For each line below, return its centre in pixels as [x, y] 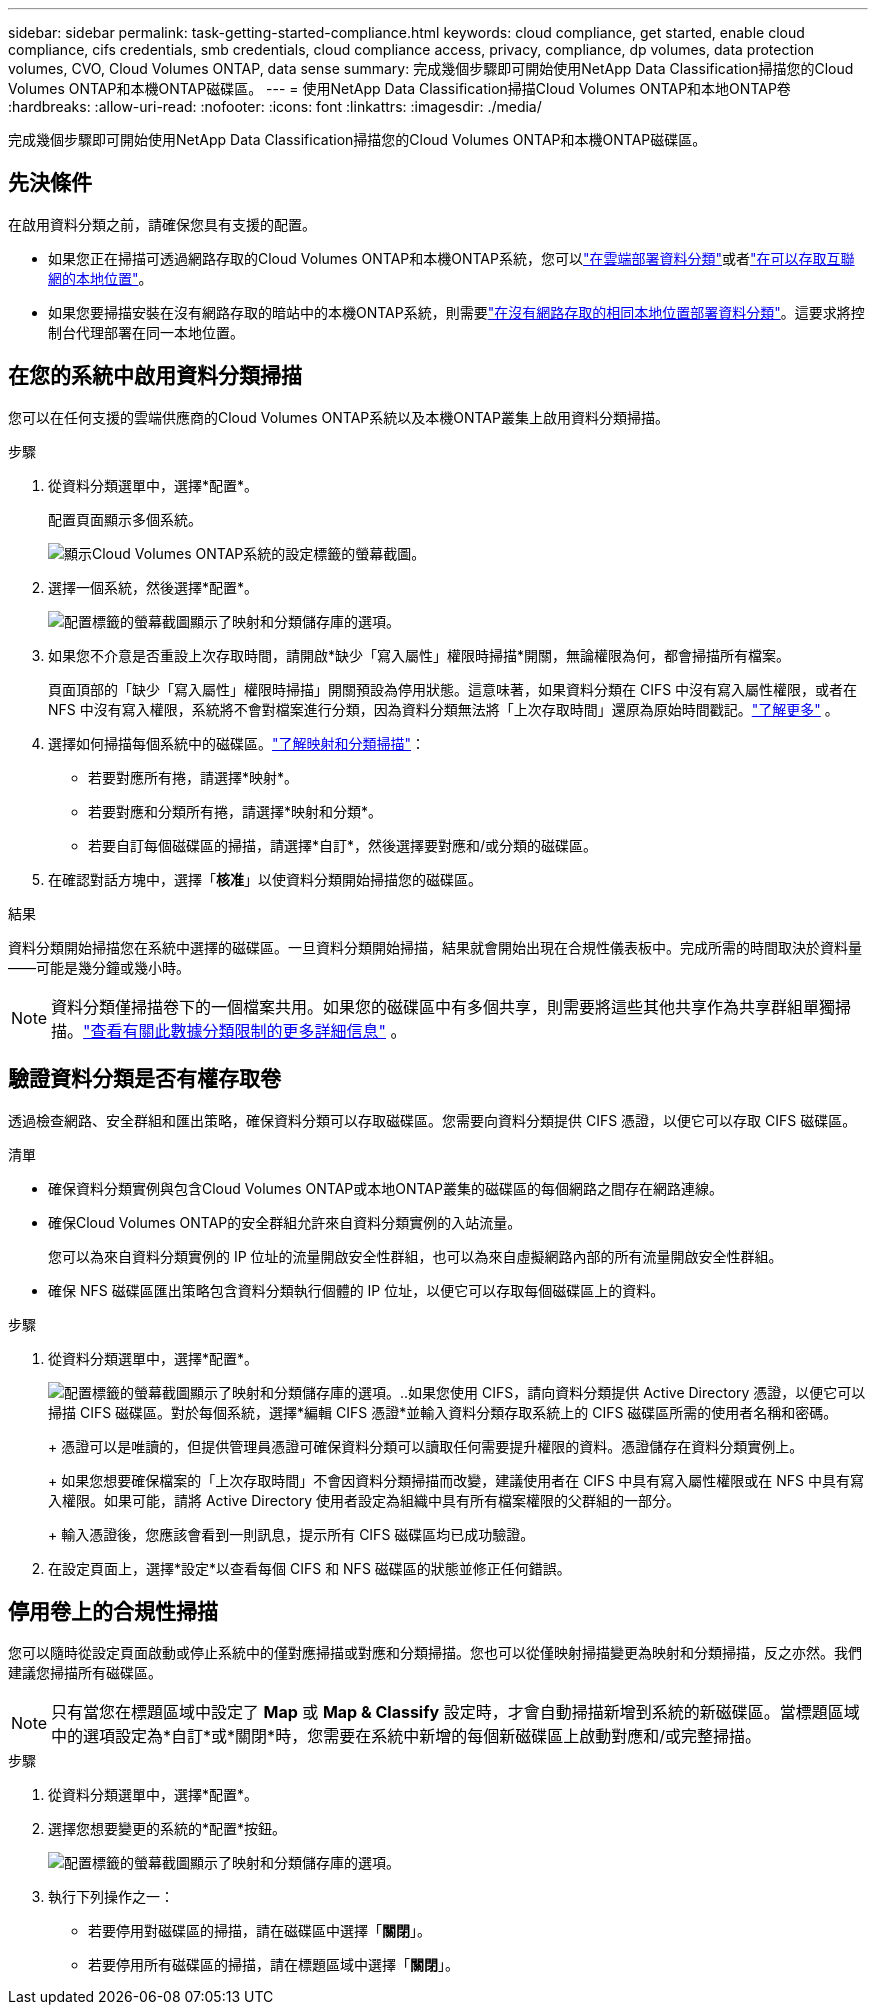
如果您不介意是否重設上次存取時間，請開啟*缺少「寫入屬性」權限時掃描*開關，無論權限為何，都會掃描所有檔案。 [419, 655]
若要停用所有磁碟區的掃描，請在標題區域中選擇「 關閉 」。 [273, 1965]
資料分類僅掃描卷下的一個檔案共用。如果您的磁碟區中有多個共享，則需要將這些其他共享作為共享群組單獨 [443, 1006]
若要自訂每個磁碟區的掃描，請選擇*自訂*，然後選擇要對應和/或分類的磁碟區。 [343, 845]
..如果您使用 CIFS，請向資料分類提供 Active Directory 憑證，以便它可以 [633, 1392]
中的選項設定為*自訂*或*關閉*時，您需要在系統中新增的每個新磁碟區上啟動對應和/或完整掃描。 [406, 1736]
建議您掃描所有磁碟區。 [85, 1673]
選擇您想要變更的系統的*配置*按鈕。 [167, 1829]
